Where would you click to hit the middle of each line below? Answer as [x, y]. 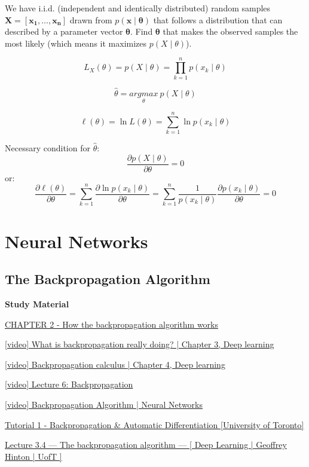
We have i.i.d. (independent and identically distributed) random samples [138, 8]
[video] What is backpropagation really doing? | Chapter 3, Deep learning [140, 344]
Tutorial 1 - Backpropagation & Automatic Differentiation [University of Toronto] [154, 424]
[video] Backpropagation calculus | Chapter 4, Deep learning [115, 364]
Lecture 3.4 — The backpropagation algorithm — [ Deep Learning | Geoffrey [146, 445]
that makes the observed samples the [230, 31]
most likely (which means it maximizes [76, 43]
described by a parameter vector [64, 31]
